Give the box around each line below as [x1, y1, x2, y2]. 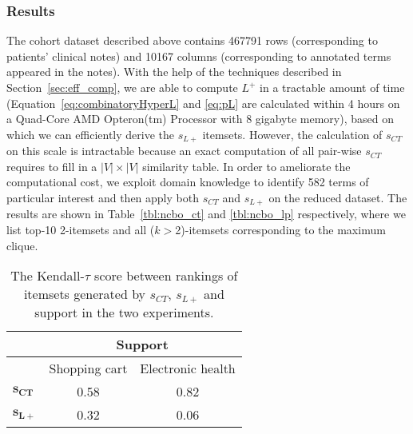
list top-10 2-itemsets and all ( [6, 221, 155, 238]
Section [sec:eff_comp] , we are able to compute [6, 79, 238, 95]
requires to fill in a [6, 157, 97, 174]
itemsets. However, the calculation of [202, 125, 383, 142]
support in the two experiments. [34, 303, 214, 322]
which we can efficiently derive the [6, 125, 174, 142]
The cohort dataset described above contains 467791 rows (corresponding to [6, 32, 378, 49]
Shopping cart [49, 359, 128, 378]
